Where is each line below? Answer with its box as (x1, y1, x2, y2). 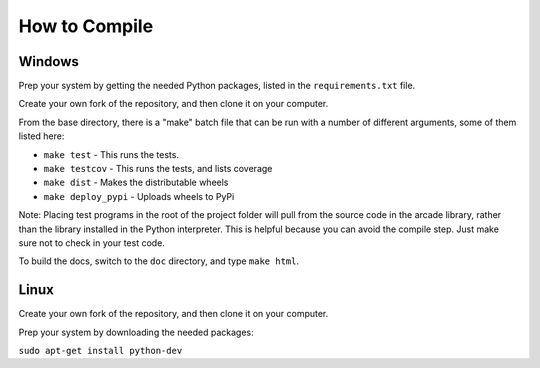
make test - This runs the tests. (43, 148, 180, 160)
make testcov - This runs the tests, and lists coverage (43, 163, 273, 175)
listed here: (18, 130, 65, 142)
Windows (18, 53, 79, 70)
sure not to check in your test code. (18, 236, 165, 249)
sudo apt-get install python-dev (18, 345, 183, 357)
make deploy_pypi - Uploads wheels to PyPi (43, 190, 235, 202)
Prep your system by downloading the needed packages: (18, 326, 254, 338)
